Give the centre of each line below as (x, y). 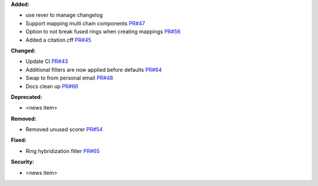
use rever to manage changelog (64, 15)
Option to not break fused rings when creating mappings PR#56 (103, 32)
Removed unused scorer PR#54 (64, 129)
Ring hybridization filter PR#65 (63, 151)
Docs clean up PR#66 (52, 86)
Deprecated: (26, 97)
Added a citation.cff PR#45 (58, 40)
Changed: (23, 51)
